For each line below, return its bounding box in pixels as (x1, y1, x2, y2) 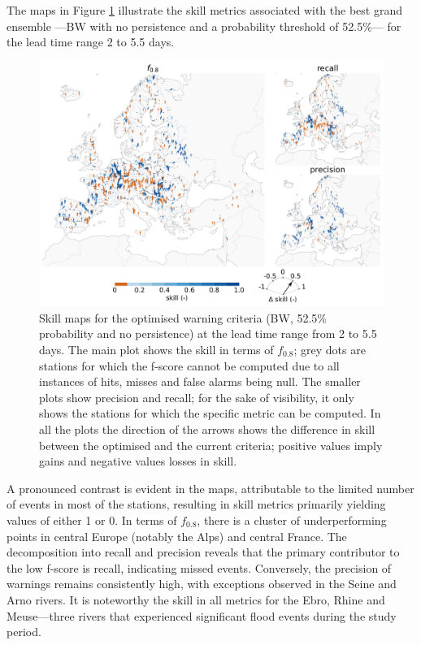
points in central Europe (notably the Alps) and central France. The (7, 527, 347, 544)
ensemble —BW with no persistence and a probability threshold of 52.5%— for (7, 17, 401, 34)
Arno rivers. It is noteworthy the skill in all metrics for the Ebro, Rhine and (7, 591, 385, 608)
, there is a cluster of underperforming (197, 511, 387, 528)
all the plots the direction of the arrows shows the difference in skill (39, 420, 375, 437)
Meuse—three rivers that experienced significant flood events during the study (7, 607, 397, 624)
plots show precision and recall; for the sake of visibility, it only (39, 388, 354, 405)
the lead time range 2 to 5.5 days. (7, 33, 175, 50)
